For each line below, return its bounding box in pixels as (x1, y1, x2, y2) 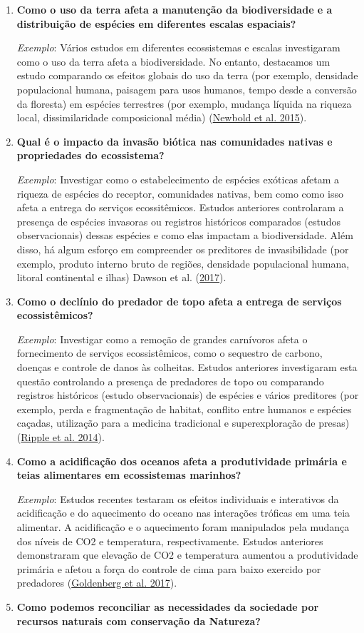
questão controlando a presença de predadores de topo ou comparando (16, 373, 324, 388)
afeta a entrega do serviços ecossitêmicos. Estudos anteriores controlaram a (16, 200, 344, 215)
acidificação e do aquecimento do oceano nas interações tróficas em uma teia (16, 505, 350, 520)
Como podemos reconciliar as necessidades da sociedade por (16, 599, 319, 614)
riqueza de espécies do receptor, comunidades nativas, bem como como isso (16, 186, 344, 201)
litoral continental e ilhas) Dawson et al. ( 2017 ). (16, 270, 227, 285)
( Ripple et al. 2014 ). (16, 430, 105, 445)
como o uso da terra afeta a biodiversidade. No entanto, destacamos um (16, 54, 331, 69)
